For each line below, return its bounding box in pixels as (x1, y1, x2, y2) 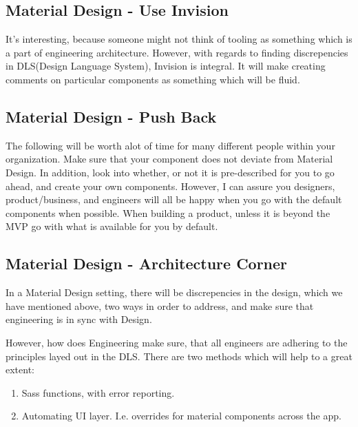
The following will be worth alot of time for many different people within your (6, 138, 335, 152)
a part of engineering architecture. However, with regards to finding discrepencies (6, 45, 348, 59)
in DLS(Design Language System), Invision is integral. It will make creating (6, 59, 326, 73)
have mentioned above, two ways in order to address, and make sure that (6, 298, 314, 313)
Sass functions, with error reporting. (21, 385, 175, 399)
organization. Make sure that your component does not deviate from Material (6, 152, 333, 166)
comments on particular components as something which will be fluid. (6, 72, 300, 86)
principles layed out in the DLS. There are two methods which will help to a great (6, 348, 352, 363)
